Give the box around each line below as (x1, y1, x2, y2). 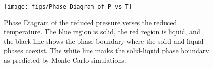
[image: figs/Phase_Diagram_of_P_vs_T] (4, 3, 132, 10)
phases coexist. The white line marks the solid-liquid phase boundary (4, 45, 209, 55)
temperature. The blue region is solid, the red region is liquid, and (4, 27, 200, 37)
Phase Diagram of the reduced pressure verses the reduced (4, 17, 177, 27)
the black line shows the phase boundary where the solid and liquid (4, 36, 204, 46)
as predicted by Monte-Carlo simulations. (4, 55, 126, 65)
